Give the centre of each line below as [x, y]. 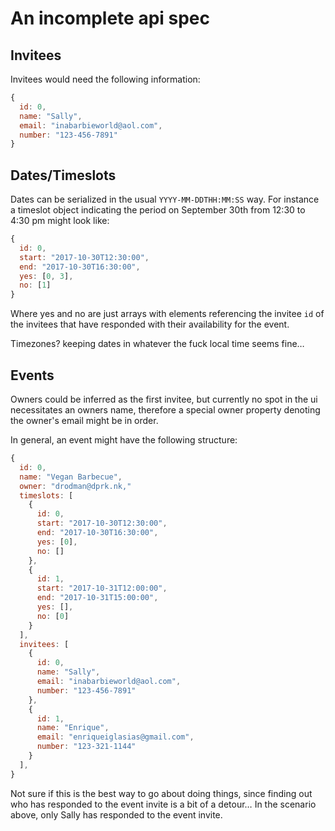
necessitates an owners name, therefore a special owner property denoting [165, 410]
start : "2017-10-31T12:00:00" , [102, 588]
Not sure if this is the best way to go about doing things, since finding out [161, 793]
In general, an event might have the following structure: [124, 440]
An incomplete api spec [110, 18]
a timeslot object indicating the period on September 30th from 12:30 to [158, 210]
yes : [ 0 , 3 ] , [46, 276]
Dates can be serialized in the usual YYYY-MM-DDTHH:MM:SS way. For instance [165, 199]
